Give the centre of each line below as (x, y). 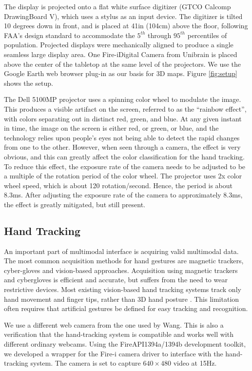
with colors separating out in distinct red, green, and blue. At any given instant (123, 118)
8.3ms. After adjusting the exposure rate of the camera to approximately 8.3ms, (123, 195)
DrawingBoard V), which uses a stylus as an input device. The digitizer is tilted (123, 16)
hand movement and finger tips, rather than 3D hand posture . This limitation (122, 299)
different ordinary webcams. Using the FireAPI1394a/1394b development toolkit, (125, 344)
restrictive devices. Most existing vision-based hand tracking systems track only (123, 289)
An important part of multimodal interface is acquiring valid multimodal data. (121, 251)
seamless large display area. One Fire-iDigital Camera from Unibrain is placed (121, 54)
